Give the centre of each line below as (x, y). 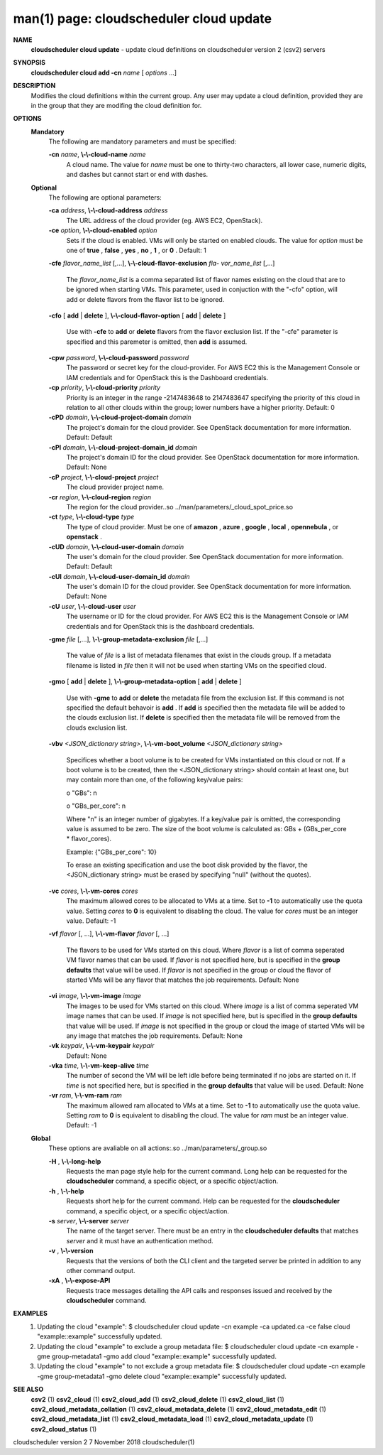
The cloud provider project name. (115, 487)
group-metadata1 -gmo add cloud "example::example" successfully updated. (164, 1356)
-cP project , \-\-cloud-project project (104, 477)
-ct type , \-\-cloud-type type (91, 517)
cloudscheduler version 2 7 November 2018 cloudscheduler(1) (104, 1442)
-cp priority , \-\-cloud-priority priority (105, 388)
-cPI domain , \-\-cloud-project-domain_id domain (123, 447)
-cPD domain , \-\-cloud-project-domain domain (120, 417)
